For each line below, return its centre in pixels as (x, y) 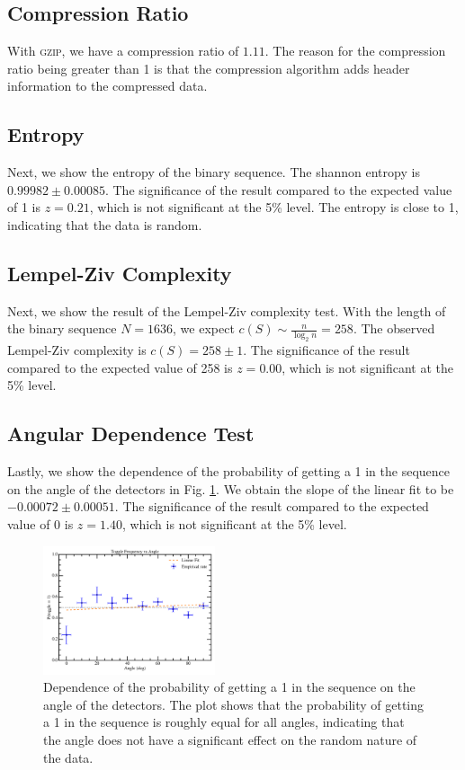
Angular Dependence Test (131, 434)
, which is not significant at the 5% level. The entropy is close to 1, (274, 207)
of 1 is (24, 207)
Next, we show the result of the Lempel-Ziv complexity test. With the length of (227, 310)
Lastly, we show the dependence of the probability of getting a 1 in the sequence (228, 471)
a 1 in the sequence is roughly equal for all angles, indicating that (224, 722)
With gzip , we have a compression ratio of (123, 51)
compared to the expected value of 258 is (120, 367)
